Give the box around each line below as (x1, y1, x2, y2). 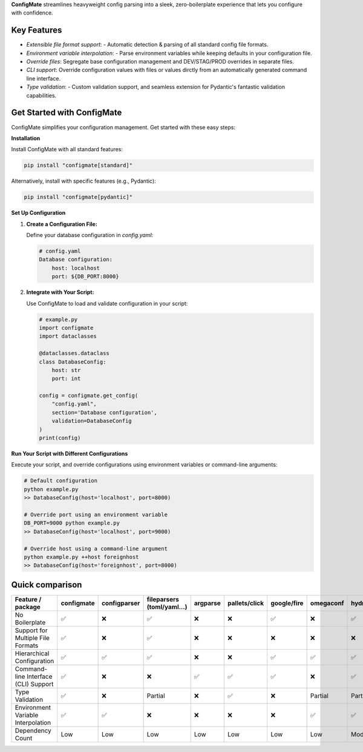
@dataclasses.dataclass (39, 350, 110, 357)
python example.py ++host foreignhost (24, 554, 139, 560)
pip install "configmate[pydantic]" (24, 194, 133, 201)
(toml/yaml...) (146, 603, 188, 611)
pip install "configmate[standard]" (24, 162, 133, 169)
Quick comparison (11, 580, 82, 590)
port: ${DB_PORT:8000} (51, 273, 119, 280)
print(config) (39, 434, 81, 442)
